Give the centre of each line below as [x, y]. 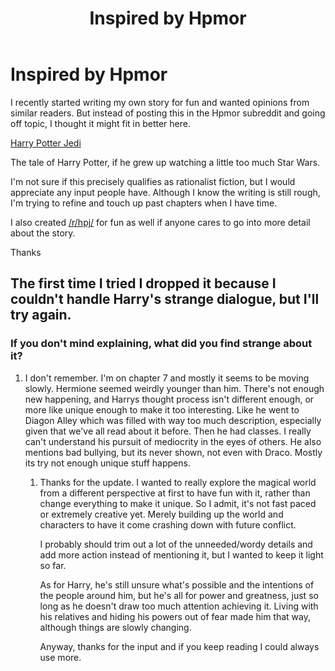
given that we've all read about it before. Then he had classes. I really [168, 431]
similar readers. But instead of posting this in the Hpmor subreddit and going [168, 113]
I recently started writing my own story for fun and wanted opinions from [160, 102]
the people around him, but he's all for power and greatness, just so [179, 595]
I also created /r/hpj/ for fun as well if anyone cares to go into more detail [160, 222]
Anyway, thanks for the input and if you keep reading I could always [179, 646]
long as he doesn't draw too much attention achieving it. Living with [179, 606]
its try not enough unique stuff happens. [107, 463]
